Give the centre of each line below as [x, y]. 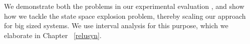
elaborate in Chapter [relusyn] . [53, 35]
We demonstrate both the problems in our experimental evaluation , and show [124, 6]
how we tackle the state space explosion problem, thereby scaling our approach [125, 16]
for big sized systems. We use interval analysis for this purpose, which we [116, 25]
